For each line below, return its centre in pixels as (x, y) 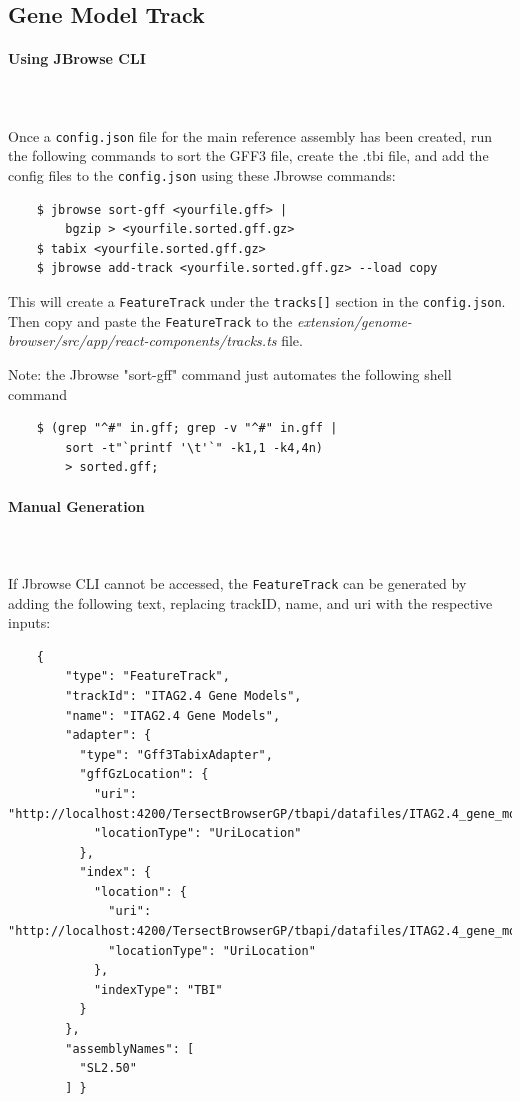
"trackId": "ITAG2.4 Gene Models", (183, 695)
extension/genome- (354, 320)
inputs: (29, 622)
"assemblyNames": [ (130, 1048)
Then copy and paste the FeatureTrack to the (150, 320)
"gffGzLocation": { (144, 774)
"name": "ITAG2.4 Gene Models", (173, 715)
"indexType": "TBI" (158, 989)
